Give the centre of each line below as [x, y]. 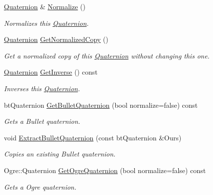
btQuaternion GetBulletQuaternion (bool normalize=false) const [101, 105]
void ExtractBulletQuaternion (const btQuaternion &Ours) [93, 137]
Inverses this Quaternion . [42, 88]
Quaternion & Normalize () [45, 6]
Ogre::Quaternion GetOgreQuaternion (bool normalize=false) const [105, 170]
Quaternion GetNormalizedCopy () [56, 39]
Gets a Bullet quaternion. [42, 121]
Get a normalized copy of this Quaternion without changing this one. [107, 55]
